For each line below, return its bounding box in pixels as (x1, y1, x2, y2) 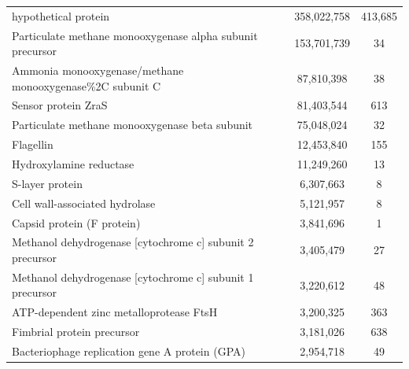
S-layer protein (12, 175, 83, 191)
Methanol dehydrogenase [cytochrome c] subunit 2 (12, 234, 254, 250)
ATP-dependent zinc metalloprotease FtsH (12, 304, 218, 320)
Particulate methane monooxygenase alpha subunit (12, 27, 258, 43)
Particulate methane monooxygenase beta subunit (12, 116, 253, 133)
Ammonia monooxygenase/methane (12, 62, 184, 79)
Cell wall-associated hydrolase (12, 194, 156, 211)
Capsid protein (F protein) (12, 214, 141, 231)
